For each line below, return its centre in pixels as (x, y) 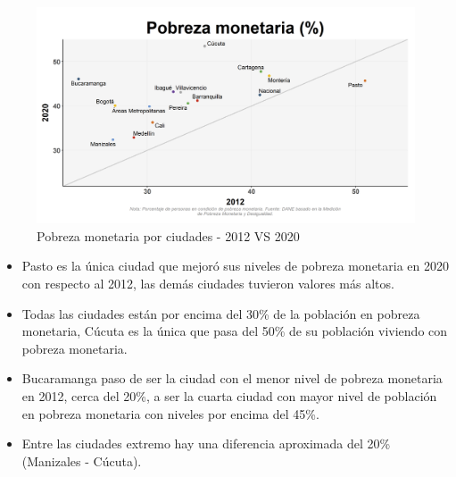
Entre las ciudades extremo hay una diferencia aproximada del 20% (206, 444)
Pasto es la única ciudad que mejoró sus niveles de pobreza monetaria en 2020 (236, 266)
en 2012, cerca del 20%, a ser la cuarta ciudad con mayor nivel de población (229, 395)
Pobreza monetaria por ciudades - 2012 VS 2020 (168, 235)
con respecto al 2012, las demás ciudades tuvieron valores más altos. (208, 283)
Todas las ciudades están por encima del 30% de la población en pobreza (221, 313)
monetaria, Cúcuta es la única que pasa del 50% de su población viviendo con (235, 331)
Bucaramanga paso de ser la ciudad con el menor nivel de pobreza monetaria (232, 378)
